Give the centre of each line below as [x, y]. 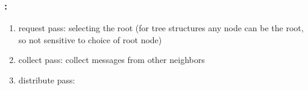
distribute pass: [47, 80]
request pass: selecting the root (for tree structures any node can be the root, [161, 28]
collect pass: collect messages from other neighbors [112, 60]
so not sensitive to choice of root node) [90, 39]
